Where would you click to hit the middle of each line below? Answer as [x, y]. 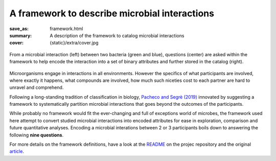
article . [17, 151]
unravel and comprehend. [37, 87]
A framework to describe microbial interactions [112, 13]
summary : [21, 35]
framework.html [66, 29]
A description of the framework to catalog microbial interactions [117, 35]
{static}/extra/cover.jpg [74, 43]
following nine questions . [37, 135]
